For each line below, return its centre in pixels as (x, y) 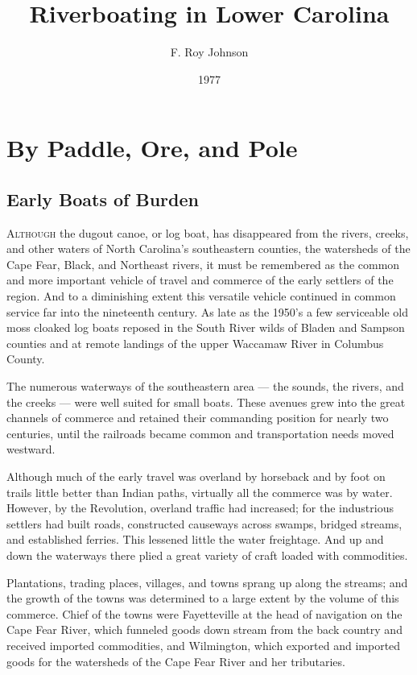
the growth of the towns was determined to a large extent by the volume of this (203, 598)
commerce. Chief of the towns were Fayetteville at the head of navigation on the (204, 613)
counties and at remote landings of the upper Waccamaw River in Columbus (195, 343)
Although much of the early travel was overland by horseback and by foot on (196, 476)
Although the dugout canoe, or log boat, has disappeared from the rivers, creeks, (208, 232)
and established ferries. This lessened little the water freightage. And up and (195, 539)
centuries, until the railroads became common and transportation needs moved (200, 433)
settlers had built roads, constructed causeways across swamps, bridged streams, (204, 523)
